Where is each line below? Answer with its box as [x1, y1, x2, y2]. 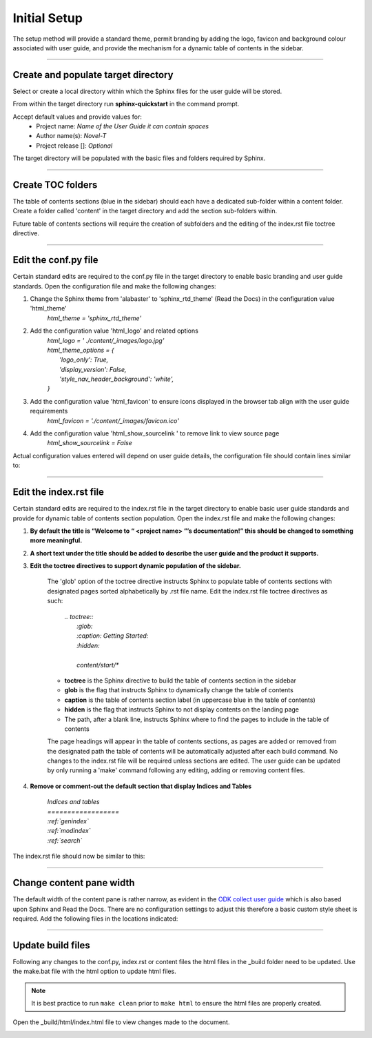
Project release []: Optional [36, 141, 113, 150]
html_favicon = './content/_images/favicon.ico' [47, 416, 179, 424]
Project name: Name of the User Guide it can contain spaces [36, 122, 209, 130]
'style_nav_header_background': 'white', [59, 375, 174, 383]
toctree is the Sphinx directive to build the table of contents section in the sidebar [64, 676, 296, 685]
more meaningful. [30, 536, 83, 545]
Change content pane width [12, 877, 135, 889]
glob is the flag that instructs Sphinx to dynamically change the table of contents [64, 686, 294, 694]
